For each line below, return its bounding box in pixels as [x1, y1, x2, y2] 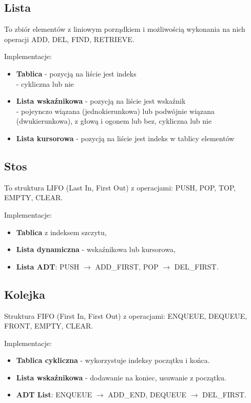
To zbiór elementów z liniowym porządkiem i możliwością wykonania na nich [4, 24, 245, 34]
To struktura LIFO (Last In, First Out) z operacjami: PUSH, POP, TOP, [4, 182, 236, 193]
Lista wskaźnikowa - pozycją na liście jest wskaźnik [16, 95, 186, 106]
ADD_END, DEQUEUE [108, 389, 187, 400]
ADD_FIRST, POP [95, 261, 159, 272]
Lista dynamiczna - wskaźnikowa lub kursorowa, [16, 244, 176, 255]
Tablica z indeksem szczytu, [16, 226, 107, 237]
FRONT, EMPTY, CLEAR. [4, 320, 93, 331]
